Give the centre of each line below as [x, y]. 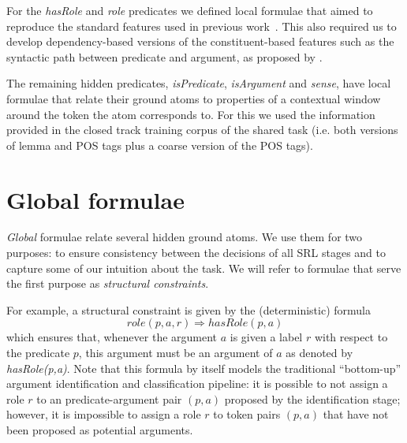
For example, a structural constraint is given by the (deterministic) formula [189, 309]
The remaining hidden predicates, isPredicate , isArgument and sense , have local [199, 83]
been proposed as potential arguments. [100, 430]
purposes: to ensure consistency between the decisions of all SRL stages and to [196, 253]
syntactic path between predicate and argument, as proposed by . [164, 56]
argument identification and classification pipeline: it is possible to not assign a [197, 383]
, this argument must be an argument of [175, 353]
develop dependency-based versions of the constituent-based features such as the [200, 41]
